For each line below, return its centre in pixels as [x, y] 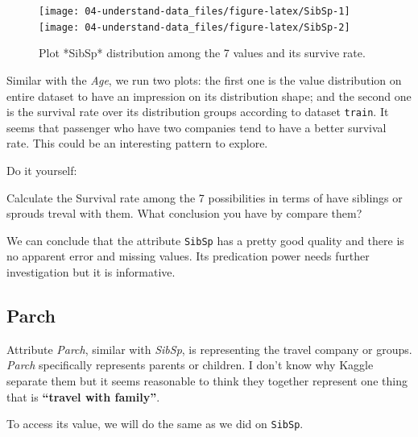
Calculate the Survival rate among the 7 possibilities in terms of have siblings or [205, 197]
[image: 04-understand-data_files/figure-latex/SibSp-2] [195, 27]
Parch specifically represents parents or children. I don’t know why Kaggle [190, 365]
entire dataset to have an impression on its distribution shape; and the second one [209, 96]
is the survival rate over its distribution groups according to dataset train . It [198, 112]
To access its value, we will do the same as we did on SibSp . [155, 424]
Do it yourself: [42, 170]
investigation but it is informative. [91, 271]
